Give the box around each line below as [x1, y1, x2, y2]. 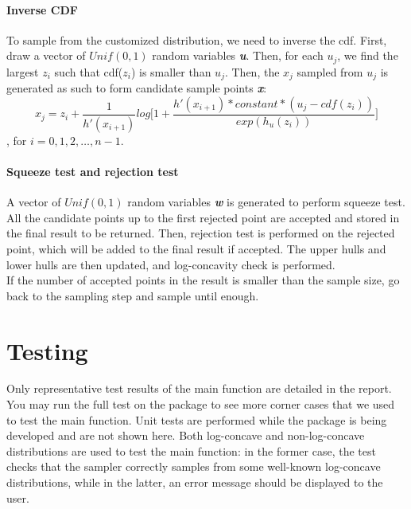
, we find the [337, 47, 398, 64]
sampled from [297, 63, 363, 80]
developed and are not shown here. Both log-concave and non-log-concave [6, 427, 365, 444]
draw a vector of [6, 47, 86, 64]
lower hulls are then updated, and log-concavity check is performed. [6, 256, 335, 272]
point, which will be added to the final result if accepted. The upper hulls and [6, 240, 386, 256]
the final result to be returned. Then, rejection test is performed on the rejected [6, 225, 395, 241]
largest [6, 63, 39, 80]
